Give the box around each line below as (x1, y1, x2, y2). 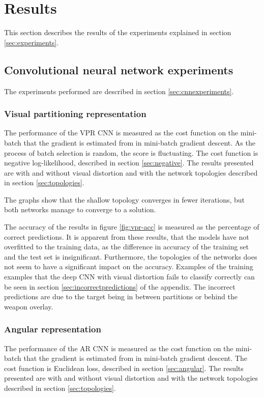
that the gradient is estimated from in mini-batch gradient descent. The (23, 353, 247, 363)
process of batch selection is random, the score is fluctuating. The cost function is (4, 147, 258, 158)
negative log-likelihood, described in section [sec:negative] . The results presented (4, 157, 254, 168)
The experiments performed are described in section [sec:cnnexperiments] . (4, 86, 234, 96)
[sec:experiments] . (4, 37, 59, 47)
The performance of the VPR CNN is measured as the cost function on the (4, 127, 239, 138)
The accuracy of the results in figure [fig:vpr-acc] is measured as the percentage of (4, 221, 259, 232)
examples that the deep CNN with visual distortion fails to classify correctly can (4, 271, 255, 282)
